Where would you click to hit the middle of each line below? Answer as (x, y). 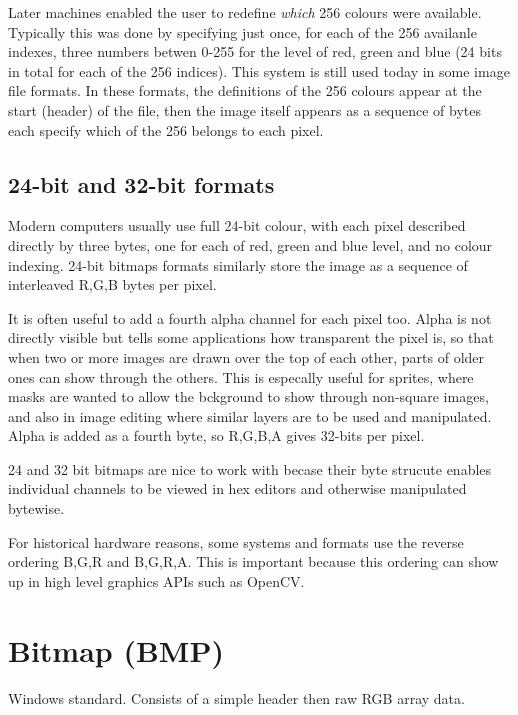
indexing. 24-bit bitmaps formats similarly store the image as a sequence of (238, 264)
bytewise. (36, 508)
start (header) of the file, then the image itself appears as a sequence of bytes (245, 109)
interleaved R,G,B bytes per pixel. (112, 284)
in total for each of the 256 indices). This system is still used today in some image (259, 70)
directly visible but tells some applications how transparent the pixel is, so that (251, 337)
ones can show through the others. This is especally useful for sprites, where (241, 376)
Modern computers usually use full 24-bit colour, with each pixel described (237, 225)
